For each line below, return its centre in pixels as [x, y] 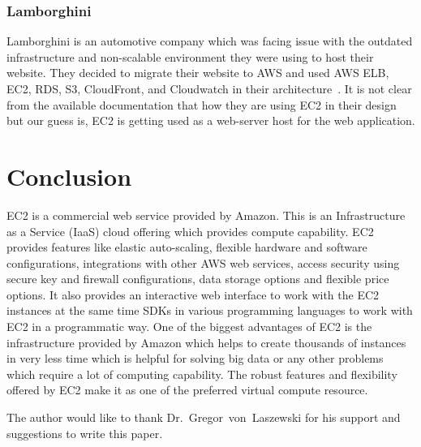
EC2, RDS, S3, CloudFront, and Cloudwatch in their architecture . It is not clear [209, 88]
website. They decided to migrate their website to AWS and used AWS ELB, [198, 73]
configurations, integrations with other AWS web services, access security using [203, 262]
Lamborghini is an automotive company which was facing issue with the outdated [210, 41]
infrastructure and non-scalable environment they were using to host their [190, 56]
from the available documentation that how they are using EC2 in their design [202, 104]
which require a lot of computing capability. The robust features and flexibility [202, 374]
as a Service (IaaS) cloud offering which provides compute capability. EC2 [190, 231]
